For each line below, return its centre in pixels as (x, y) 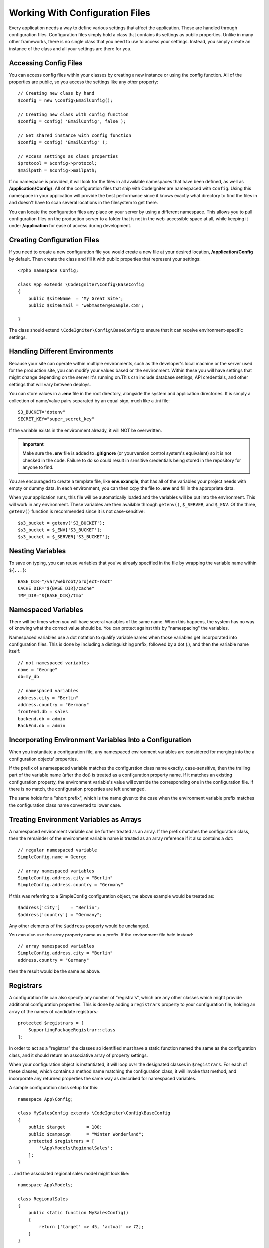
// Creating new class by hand (56, 93)
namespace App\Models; (46, 1185)
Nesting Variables (38, 551)
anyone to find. (38, 467)
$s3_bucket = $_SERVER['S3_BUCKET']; (64, 537)
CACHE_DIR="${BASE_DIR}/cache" (56, 588)
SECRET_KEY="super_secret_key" (56, 419)
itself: (15, 651)
